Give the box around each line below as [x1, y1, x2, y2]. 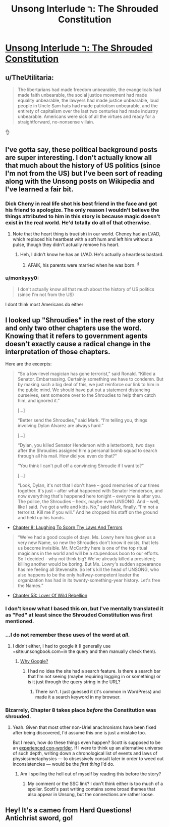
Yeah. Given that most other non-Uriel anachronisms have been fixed [12, 724, 156, 730]
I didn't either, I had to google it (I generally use [12, 643, 111, 649]
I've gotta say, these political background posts [5, 145, 158, 154]
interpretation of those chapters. [5, 348, 110, 356]
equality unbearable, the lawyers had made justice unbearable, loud [17, 97, 159, 103]
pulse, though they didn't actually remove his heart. [12, 241, 120, 247]
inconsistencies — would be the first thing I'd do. [12, 761, 115, 767]
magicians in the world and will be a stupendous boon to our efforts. [17, 550, 160, 557]
